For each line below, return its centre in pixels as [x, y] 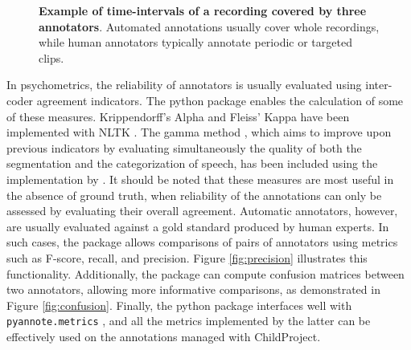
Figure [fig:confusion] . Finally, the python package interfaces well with [179, 305]
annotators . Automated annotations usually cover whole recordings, [209, 26]
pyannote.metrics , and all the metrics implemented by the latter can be [189, 321]
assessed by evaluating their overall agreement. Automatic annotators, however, [202, 211]
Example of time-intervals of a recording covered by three [203, 10]
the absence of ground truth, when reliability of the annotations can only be [194, 195]
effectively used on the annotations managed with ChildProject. [164, 336]
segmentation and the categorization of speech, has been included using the [192, 163]
